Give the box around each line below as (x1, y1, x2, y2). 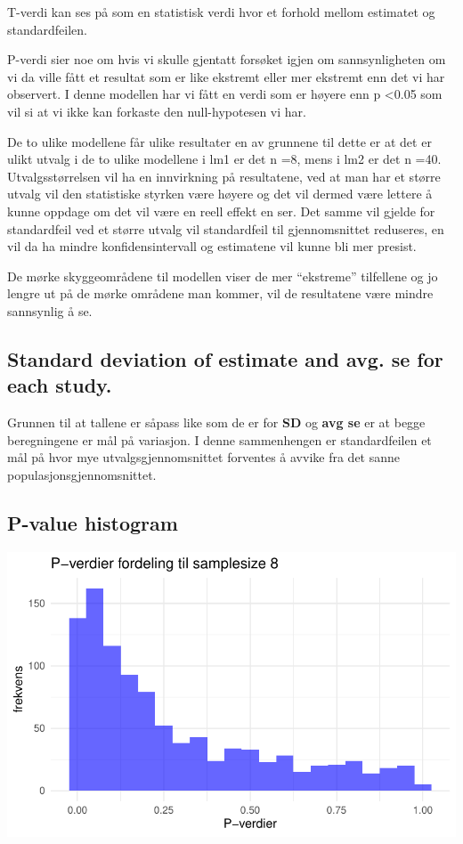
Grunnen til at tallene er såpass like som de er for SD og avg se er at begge (7, 413, 426, 432)
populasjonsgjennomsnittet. (7, 465, 157, 483)
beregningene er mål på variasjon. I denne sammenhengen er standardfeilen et (7, 430, 432, 449)
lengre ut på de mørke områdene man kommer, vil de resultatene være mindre (7, 284, 434, 303)
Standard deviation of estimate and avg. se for (7, 345, 443, 372)
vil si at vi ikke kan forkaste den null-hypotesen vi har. (7, 101, 306, 120)
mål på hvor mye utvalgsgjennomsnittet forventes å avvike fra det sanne (7, 448, 401, 467)
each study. (7, 371, 112, 399)
